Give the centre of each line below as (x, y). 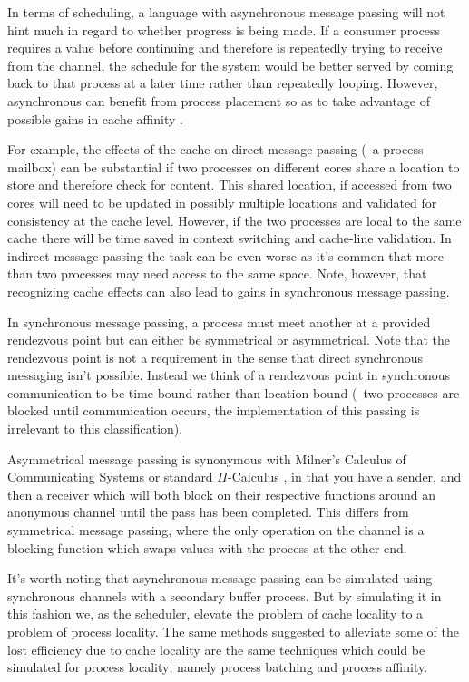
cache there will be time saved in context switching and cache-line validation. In (230, 238)
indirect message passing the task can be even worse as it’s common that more (225, 255)
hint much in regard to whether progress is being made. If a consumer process (224, 29)
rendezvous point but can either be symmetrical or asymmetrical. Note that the (229, 340)
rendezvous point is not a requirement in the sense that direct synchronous (215, 357)
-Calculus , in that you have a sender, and (344, 477)
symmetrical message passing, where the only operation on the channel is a (216, 530)
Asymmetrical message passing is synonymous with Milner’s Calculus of (207, 458)
